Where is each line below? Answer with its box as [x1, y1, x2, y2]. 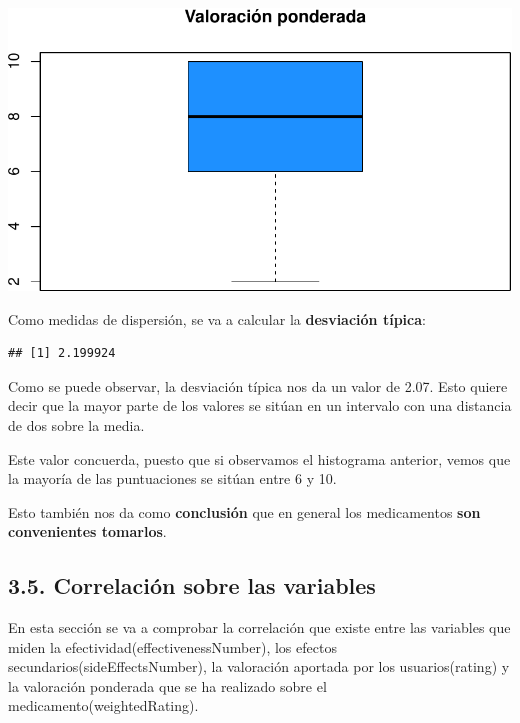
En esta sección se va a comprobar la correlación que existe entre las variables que [8, 617, 511, 638]
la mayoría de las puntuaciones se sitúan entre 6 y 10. [8, 468, 337, 489]
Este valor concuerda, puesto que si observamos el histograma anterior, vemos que [8, 448, 511, 469]
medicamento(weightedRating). [8, 695, 199, 716]
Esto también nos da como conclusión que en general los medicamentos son [8, 501, 481, 522]
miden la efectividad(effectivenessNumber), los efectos [8, 636, 337, 657]
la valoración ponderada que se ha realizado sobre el [8, 675, 327, 696]
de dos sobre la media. [8, 414, 145, 435]
